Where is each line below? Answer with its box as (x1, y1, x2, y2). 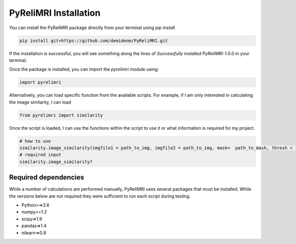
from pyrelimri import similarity (19, 112, 103, 118)
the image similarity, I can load (9, 99, 71, 105)
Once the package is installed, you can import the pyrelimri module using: (9, 67, 159, 72)
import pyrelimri (19, 79, 62, 85)
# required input (19, 152, 62, 158)
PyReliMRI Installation (9, 7, 101, 18)
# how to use (19, 138, 51, 144)
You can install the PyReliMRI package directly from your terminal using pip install (9, 25, 175, 31)
